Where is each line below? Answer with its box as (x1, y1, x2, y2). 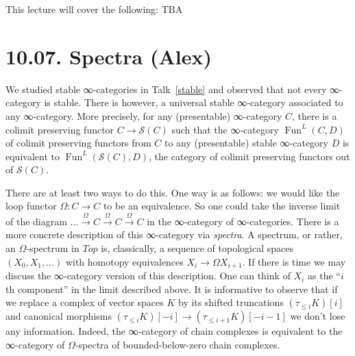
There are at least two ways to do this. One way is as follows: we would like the (5, 185, 340, 199)
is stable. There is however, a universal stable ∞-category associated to (44, 95, 343, 110)
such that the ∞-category (171, 122, 279, 136)
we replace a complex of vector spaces (5, 295, 164, 309)
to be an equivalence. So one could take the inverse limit (103, 199, 341, 213)
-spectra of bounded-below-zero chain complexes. (75, 337, 280, 351)
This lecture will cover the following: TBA (5, 2, 183, 16)
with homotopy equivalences (65, 254, 184, 268)
